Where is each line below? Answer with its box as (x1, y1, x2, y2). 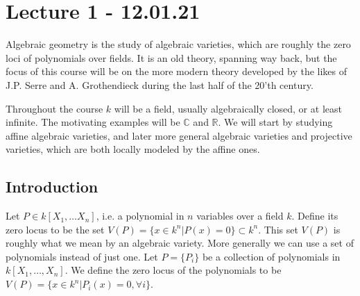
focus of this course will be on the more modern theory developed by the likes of (6, 64, 347, 79)
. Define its (291, 208, 338, 223)
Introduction (6, 176, 98, 197)
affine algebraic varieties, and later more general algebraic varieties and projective (6, 128, 352, 142)
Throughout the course (6, 101, 103, 115)
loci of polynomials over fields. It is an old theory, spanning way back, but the (6, 50, 337, 65)
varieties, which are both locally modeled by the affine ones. (6, 142, 260, 156)
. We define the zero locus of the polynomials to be (65, 263, 282, 277)
